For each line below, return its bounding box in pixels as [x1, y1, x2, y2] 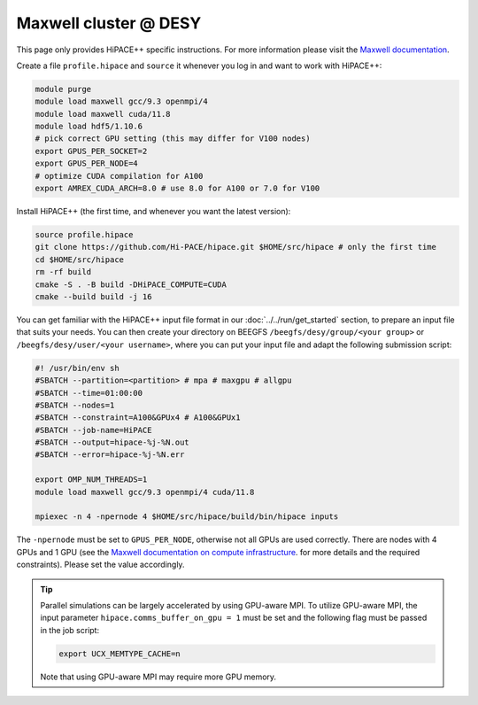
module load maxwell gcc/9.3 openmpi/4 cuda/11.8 [35, 487, 255, 497]
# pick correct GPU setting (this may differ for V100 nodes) [35, 134, 311, 143]
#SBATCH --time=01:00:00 [35, 388, 143, 398]
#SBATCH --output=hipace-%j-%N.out [35, 438, 189, 447]
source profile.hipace [35, 230, 134, 240]
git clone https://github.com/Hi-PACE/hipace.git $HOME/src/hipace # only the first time [35, 242, 437, 252]
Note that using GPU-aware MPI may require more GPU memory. [40, 671, 277, 682]
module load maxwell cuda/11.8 [35, 109, 172, 119]
